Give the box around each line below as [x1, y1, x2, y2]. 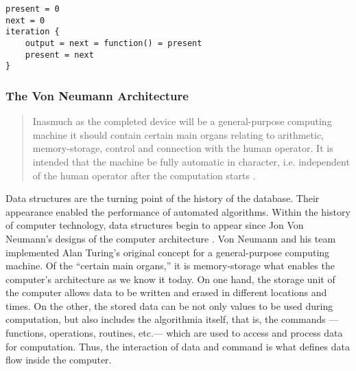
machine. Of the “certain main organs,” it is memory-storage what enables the [5, 258, 335, 273]
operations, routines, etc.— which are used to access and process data [49, 326, 343, 340]
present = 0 [5, 4, 60, 14]
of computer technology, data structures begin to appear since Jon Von [5, 218, 304, 232]
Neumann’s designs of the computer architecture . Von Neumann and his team [5, 231, 336, 245]
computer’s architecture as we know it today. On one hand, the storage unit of [5, 271, 335, 286]
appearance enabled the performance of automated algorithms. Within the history [5, 204, 351, 218]
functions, [5, 326, 47, 340]
